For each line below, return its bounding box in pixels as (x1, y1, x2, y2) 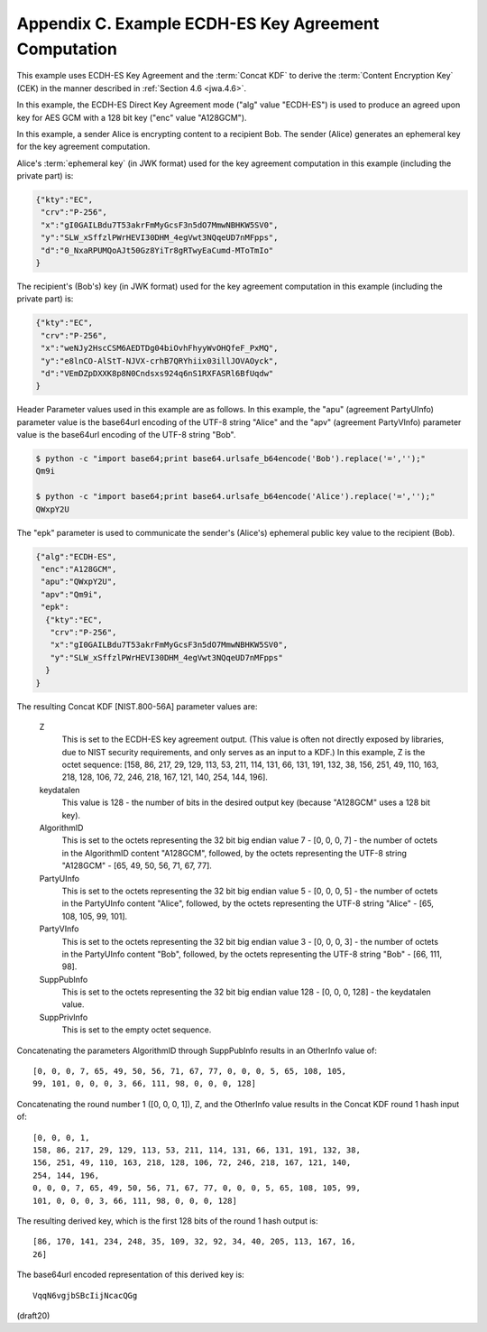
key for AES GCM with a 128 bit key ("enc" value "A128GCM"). (16, 112, 247, 123)
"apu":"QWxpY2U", (41, 577, 117, 587)
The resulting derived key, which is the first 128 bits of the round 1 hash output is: (16, 1215, 319, 1226)
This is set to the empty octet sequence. (61, 1024, 212, 1035)
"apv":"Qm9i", (41, 589, 103, 599)
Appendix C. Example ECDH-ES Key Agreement (16, 14, 380, 33)
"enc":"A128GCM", (41, 564, 117, 574)
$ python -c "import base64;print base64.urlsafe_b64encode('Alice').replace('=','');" (35, 492, 436, 502)
